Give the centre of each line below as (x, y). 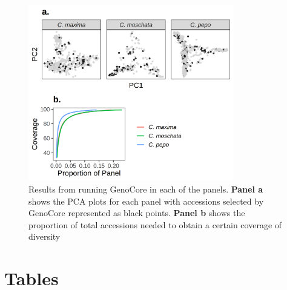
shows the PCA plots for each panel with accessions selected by (146, 201)
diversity (45, 236)
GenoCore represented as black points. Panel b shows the (137, 213)
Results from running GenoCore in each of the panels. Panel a (146, 189)
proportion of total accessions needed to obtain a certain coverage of (155, 224)
